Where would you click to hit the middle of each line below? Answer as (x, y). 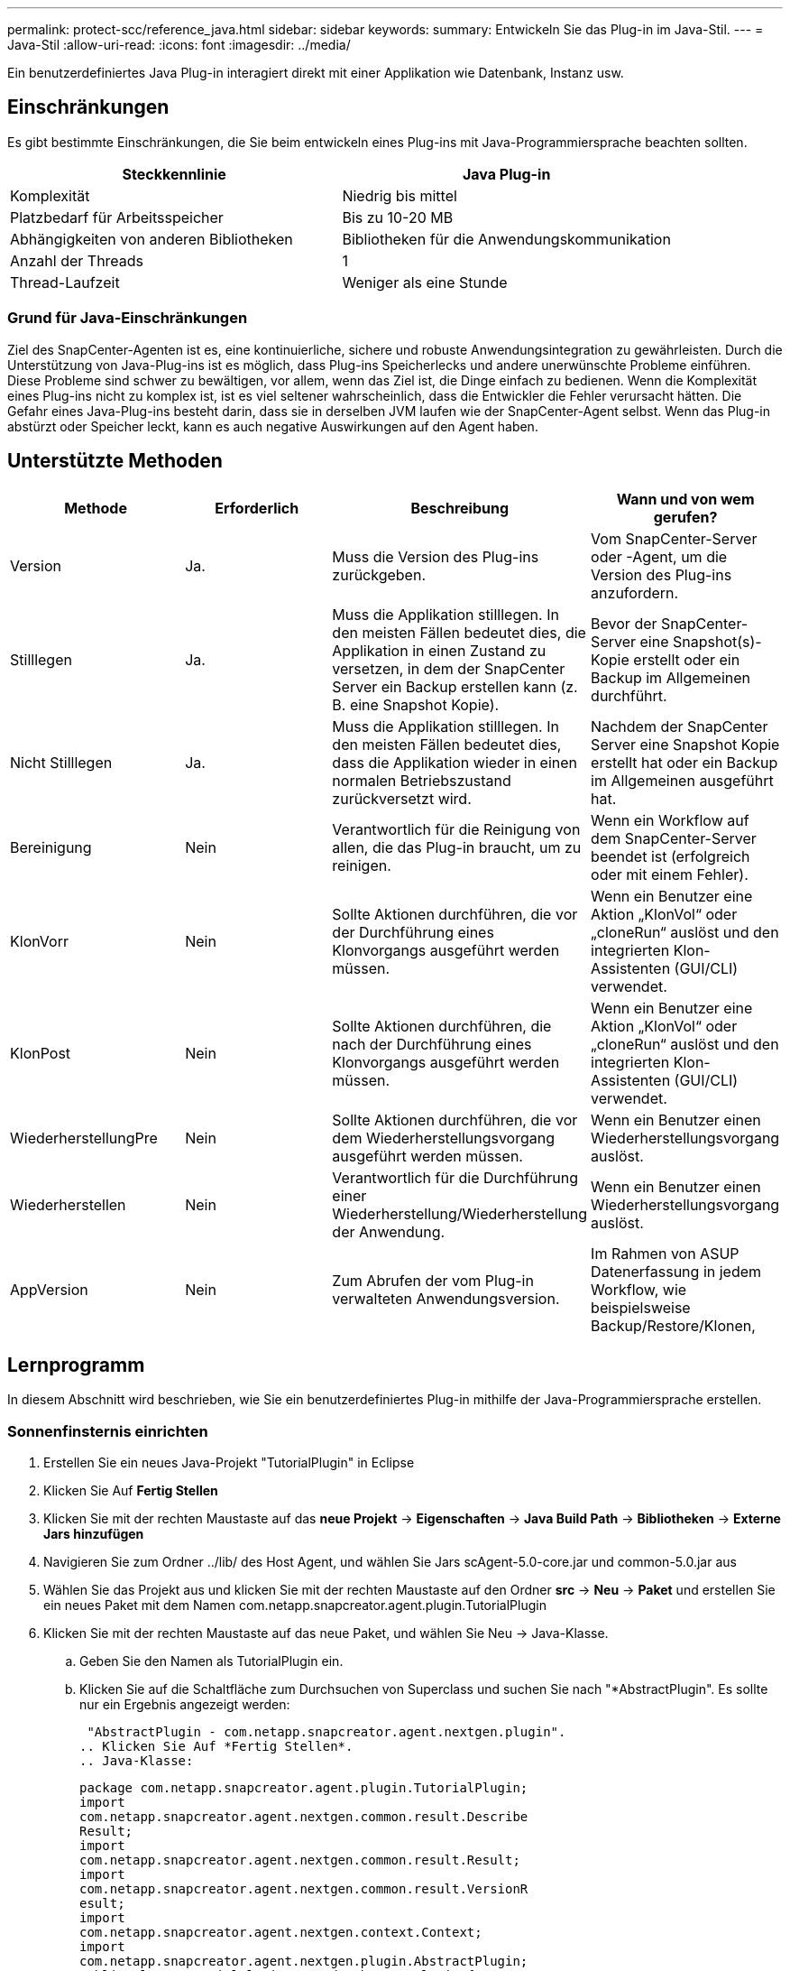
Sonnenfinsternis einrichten (108, 1431)
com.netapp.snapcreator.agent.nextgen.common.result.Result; (300, 1860)
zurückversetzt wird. (402, 799)
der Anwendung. (389, 1232)
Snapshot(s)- (717, 642)
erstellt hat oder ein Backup (684, 763)
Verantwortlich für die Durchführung (455, 1178)
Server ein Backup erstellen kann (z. (455, 687)
